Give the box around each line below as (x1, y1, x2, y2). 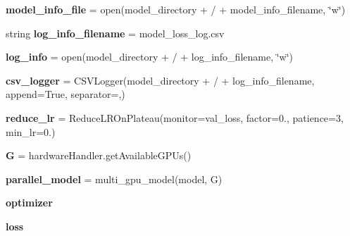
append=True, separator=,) (6, 87, 125, 101)
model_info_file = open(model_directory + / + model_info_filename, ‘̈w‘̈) (6, 2, 346, 16)
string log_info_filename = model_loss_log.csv (6, 25, 225, 40)
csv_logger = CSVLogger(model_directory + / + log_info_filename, (6, 73, 315, 87)
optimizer (6, 195, 53, 210)
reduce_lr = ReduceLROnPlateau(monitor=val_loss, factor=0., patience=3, (6, 110, 344, 125)
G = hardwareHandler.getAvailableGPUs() (6, 148, 192, 163)
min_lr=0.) (6, 124, 56, 139)
